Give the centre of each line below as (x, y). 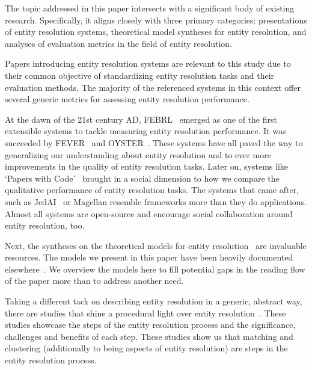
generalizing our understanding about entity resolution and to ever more (138, 154)
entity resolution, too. (45, 225)
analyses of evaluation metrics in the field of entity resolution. (118, 43)
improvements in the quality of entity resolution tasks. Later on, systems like (146, 166)
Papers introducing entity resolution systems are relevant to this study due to (148, 63)
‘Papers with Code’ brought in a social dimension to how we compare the (142, 178)
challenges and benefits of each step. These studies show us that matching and (149, 336)
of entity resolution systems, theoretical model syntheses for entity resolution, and (156, 32)
